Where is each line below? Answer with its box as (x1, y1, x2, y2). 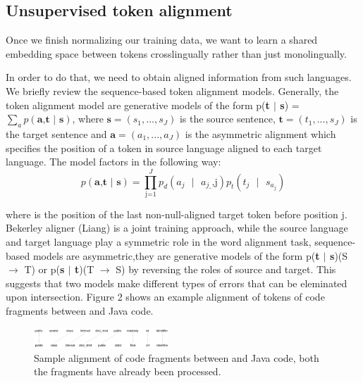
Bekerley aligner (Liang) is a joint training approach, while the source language (6, 220, 348, 235)
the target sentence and (6, 126, 107, 141)
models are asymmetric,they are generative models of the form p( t (32, 248, 320, 263)
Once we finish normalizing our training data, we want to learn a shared (6, 32, 318, 47)
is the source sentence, (179, 111, 276, 126)
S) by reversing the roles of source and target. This (116, 262, 336, 277)
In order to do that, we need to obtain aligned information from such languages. (6, 70, 352, 84)
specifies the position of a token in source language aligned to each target (6, 140, 322, 155)
